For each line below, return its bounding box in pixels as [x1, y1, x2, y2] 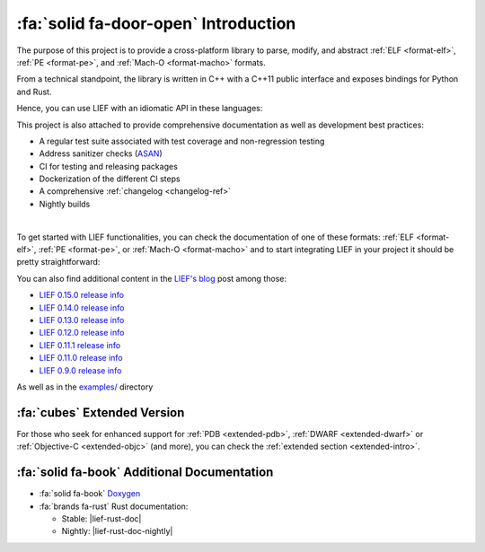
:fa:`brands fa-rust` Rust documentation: [39, 501, 189, 512]
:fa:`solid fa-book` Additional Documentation [16, 465, 274, 480]
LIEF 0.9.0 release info [39, 364, 122, 376]
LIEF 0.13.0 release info [39, 314, 125, 325]
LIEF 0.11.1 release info [39, 339, 121, 350]
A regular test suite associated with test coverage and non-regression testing [39, 136, 325, 146]
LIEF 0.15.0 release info [39, 290, 125, 301]
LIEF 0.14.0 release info [39, 302, 125, 313]
